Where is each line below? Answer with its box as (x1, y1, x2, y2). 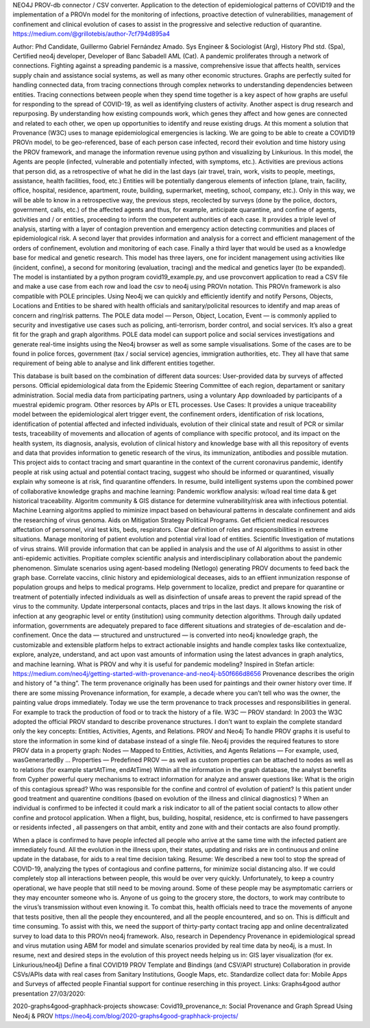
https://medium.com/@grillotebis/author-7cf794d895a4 (12, 30, 171, 38)
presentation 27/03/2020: (12, 989, 86, 998)
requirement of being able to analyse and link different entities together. (12, 359, 215, 367)
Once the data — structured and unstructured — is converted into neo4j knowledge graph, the (51, 631, 319, 640)
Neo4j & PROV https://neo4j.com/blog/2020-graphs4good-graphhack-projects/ (12, 1012, 238, 1020)
